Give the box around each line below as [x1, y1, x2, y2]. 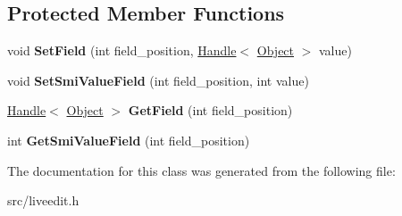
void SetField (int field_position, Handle [7, 41, 237, 60]
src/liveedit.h [7, 191, 80, 210]
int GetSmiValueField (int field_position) [7, 130, 250, 149]
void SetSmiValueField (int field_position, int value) [7, 71, 309, 89]
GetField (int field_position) [128, 101, 293, 120]
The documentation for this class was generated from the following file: [7, 161, 396, 179]
